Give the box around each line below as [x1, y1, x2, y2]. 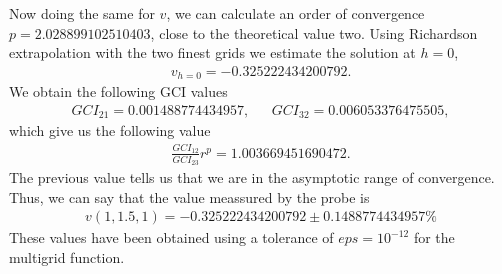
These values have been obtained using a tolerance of [9, 227, 334, 248]
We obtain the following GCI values [9, 81, 228, 102]
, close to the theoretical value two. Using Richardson [150, 22, 478, 43]
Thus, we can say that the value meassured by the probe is [9, 186, 370, 207]
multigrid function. [9, 246, 125, 267]
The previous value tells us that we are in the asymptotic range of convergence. [9, 166, 495, 187]
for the [413, 227, 455, 248]
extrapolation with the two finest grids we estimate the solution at [9, 42, 416, 63]
